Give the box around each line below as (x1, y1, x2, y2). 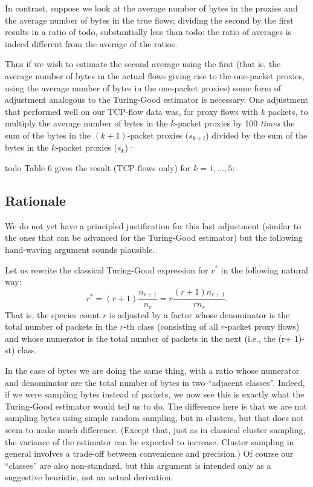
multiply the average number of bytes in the (5, 117, 168, 129)
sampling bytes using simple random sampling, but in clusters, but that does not (5, 411, 304, 424)
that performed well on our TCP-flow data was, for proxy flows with (5, 105, 258, 117)
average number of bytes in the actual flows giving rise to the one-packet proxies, (5, 69, 305, 82)
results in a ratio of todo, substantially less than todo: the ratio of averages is (5, 25, 292, 38)
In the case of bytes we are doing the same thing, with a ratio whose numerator (5, 364, 300, 377)
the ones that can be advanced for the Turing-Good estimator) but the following (5, 231, 303, 244)
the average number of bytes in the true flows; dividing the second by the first (5, 13, 294, 26)
